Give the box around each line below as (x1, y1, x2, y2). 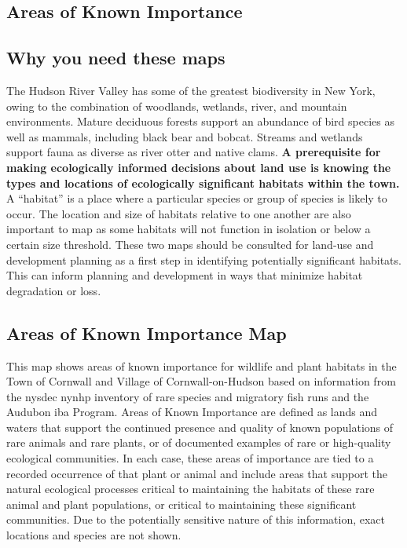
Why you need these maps (6, 46, 225, 70)
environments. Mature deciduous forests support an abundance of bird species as (6, 113, 394, 130)
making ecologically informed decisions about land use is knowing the (6, 159, 391, 175)
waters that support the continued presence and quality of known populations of (6, 418, 394, 435)
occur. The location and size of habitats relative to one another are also (6, 205, 351, 221)
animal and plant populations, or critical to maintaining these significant (6, 495, 357, 512)
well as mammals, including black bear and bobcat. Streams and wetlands (6, 128, 363, 144)
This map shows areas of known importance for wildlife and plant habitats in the (6, 357, 397, 374)
